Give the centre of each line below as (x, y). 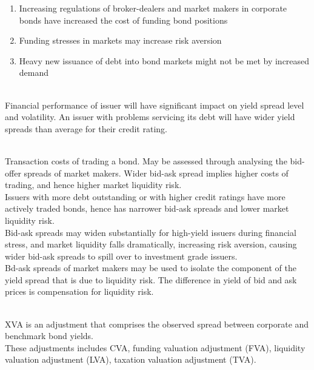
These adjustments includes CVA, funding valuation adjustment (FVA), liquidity (155, 347)
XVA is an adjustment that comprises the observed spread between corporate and (157, 324)
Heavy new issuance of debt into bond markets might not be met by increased (164, 60)
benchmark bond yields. (49, 336)
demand (34, 72)
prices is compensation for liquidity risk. (79, 291)
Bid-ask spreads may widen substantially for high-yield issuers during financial (151, 232)
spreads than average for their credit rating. (86, 128)
